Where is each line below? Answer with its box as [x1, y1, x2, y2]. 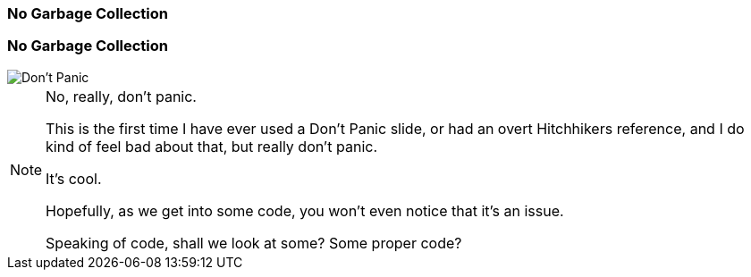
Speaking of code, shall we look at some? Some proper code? [46, 233, 462, 252]
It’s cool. [46, 169, 102, 188]
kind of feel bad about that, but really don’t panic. [46, 137, 378, 155]
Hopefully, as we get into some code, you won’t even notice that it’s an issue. [46, 201, 564, 220]
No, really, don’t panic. [46, 87, 197, 105]
